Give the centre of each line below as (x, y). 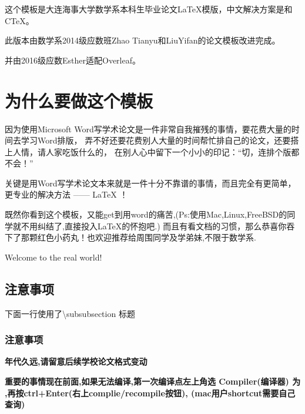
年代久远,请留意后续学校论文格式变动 (76, 361)
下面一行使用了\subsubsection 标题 (70, 313)
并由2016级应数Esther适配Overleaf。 (73, 60)
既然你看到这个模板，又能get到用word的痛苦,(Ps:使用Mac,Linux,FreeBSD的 (146, 214)
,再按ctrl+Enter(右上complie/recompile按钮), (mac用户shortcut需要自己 (150, 393)
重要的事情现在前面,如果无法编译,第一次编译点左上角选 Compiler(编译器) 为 (153, 381)
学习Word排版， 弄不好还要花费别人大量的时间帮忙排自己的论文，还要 (156, 140)
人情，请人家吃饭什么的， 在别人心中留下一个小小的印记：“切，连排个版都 (156, 151)
